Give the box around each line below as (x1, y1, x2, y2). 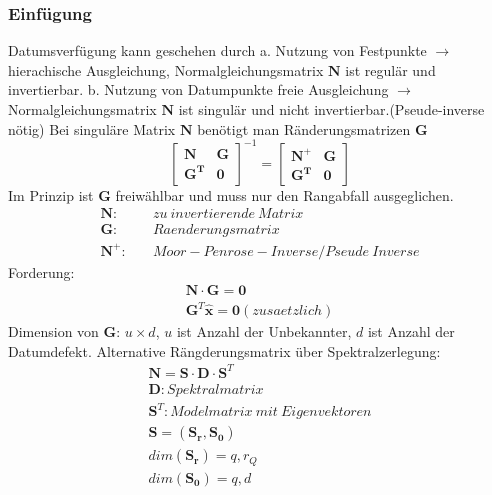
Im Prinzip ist (8, 184, 94, 205)
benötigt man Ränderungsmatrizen (197, 118, 411, 139)
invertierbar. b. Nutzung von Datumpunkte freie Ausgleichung (8, 79, 389, 100)
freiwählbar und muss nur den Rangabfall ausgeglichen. (115, 184, 454, 205)
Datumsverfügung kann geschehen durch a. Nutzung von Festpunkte (8, 40, 427, 61)
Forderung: (8, 261, 75, 282)
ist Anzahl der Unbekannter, (176, 321, 352, 342)
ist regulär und (345, 59, 436, 80)
